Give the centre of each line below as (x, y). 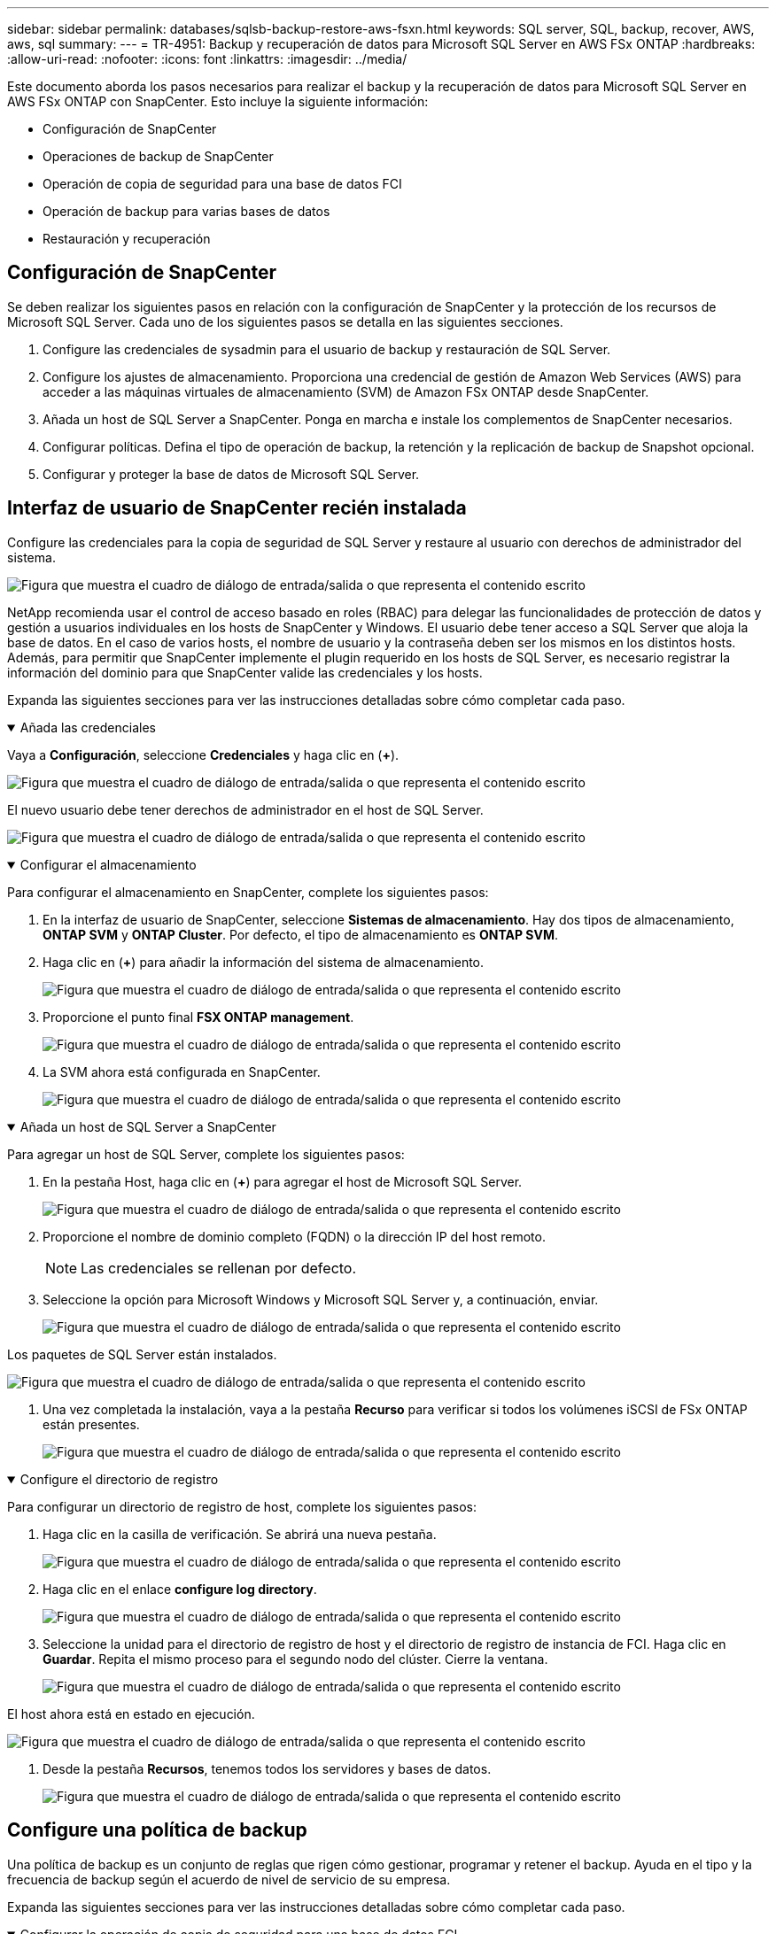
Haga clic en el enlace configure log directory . (180, 1589)
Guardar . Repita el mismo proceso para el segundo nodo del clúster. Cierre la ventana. (295, 1659)
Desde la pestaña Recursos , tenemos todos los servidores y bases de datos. (267, 1768)
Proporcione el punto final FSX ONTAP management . (198, 1017)
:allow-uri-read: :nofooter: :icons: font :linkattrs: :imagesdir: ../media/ (207, 59)
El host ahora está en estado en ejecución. (131, 1714)
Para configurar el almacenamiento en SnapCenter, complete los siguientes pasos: (248, 892)
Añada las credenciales (88, 727)
